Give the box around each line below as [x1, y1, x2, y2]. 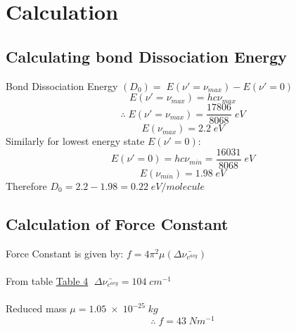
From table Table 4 [6, 273, 89, 288]
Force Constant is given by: [6, 245, 124, 260]
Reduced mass [6, 301, 67, 316]
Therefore [6, 178, 47, 193]
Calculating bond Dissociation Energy [6, 45, 288, 67]
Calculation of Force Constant [6, 212, 229, 234]
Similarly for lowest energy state [6, 134, 145, 148]
